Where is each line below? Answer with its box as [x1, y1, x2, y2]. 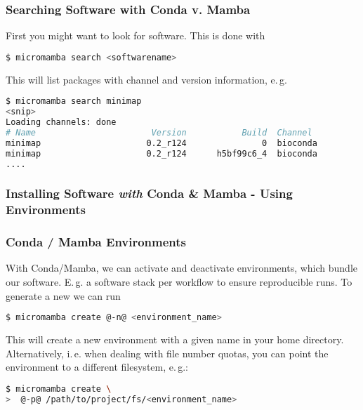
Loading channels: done [6, 117, 117, 128]
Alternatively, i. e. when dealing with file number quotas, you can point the [6, 345, 329, 360]
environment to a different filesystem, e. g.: [6, 359, 188, 374]
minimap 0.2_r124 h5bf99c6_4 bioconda [6, 148, 317, 159]
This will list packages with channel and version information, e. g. [6, 72, 287, 86]
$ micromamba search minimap [6, 96, 142, 107]
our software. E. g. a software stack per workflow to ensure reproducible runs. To [6, 274, 352, 289]
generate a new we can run [6, 288, 121, 303]
